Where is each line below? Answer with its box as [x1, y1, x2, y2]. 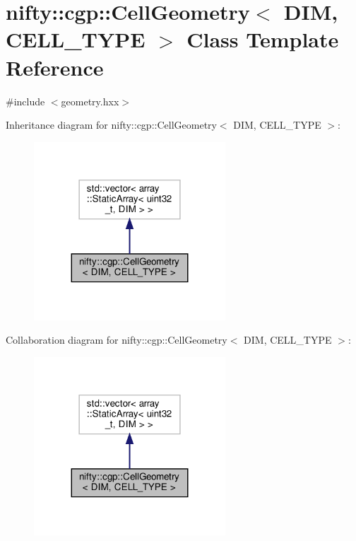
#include [6, 93, 45, 108]
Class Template [186, 25, 339, 54]
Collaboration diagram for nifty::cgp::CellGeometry [6, 332, 227, 347]
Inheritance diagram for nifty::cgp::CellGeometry [6, 117, 217, 132]
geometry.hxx [61, 93, 119, 108]
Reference [6, 52, 104, 81]
